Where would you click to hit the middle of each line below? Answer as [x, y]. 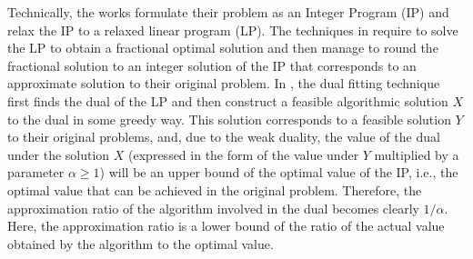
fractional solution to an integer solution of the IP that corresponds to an [212, 65]
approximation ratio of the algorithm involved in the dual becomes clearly [213, 208]
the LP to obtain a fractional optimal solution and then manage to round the [223, 48]
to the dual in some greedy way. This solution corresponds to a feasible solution [229, 119]
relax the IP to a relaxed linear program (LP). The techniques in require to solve [233, 30]
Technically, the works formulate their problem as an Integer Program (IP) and [228, 12]
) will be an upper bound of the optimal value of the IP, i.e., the [279, 172]
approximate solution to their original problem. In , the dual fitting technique [224, 83]
